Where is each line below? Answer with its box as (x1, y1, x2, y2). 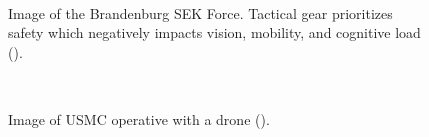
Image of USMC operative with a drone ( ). (8, 108, 270, 129)
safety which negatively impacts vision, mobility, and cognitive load (8, 22, 421, 43)
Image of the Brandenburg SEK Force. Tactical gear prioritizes (8, 2, 393, 23)
